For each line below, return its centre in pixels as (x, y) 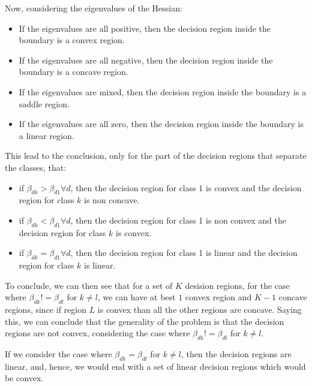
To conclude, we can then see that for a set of (89, 285)
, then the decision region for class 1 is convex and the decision (186, 187)
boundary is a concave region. (73, 72)
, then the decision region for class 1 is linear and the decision (184, 253)
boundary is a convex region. (72, 40)
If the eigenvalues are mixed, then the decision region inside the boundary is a (163, 91)
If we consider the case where (58, 354)
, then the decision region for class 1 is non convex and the (178, 220)
